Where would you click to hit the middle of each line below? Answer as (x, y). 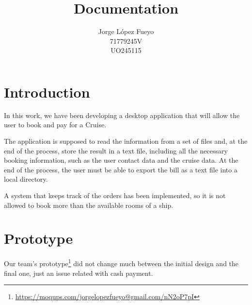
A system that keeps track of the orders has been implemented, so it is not (115, 195)
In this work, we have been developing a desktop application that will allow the (122, 115)
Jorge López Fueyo (126, 31)
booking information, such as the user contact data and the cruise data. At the (121, 160)
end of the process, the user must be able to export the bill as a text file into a (121, 169)
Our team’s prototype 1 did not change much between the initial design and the (121, 263)
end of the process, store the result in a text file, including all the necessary (116, 150)
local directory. (26, 179)
